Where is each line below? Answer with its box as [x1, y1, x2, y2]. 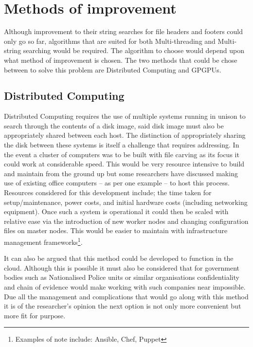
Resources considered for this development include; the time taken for [4, 187, 212, 198]
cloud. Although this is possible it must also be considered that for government [4, 262, 240, 273]
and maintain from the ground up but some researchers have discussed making [4, 168, 238, 178]
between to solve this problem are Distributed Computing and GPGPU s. [4, 64, 221, 74]
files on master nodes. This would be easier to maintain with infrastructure [4, 225, 228, 236]
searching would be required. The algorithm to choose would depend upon [23, 45, 244, 55]
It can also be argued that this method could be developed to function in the [4, 253, 234, 263]
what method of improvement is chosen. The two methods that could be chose [4, 55, 237, 65]
